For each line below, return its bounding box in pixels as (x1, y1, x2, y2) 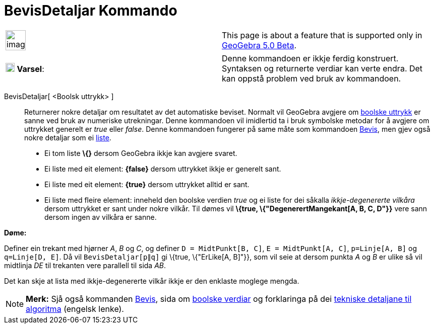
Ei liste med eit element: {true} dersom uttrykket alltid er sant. (44, 180, 250, 189)
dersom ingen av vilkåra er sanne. (44, 212, 157, 221)
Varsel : (17, 63, 44, 74)
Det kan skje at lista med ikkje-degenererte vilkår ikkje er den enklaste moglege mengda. (4, 276, 299, 285)
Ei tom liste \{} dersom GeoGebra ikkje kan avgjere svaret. (44, 148, 237, 157)
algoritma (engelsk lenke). (26, 303, 124, 314)
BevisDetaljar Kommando (4, 2, 177, 19)
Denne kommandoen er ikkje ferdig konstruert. (222, 53, 399, 63)
